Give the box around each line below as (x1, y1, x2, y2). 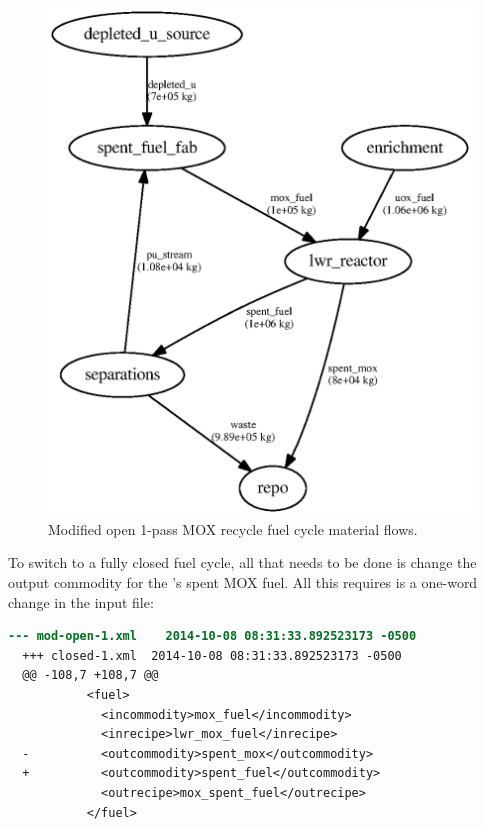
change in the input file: (8, 591, 154, 612)
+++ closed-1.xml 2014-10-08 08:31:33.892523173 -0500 (22, 648, 402, 663)
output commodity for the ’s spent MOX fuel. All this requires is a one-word (8, 571, 478, 592)
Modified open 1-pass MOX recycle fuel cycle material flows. (48, 518, 418, 539)
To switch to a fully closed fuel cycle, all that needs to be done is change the (8, 552, 477, 573)
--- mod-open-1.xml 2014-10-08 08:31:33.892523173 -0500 (8, 629, 417, 644)
